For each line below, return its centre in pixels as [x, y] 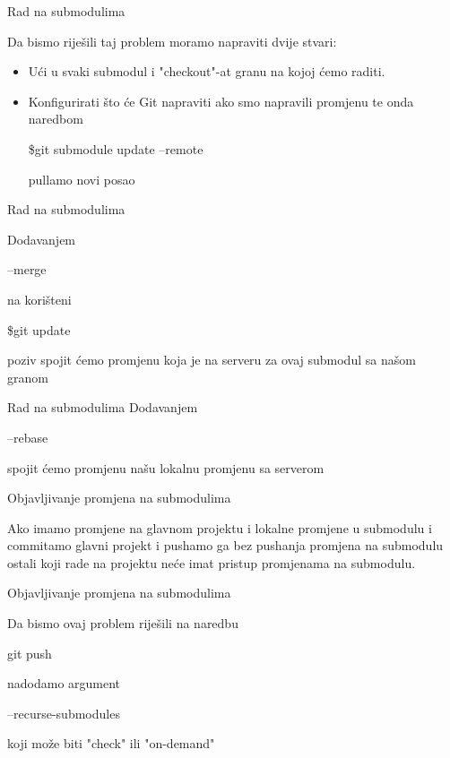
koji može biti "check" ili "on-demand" [111, 743]
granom [28, 377]
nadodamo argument [64, 683]
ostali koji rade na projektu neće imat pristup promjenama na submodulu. [212, 562]
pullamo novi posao [82, 179]
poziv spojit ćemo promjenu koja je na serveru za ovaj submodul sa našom [212, 360]
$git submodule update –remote [116, 148]
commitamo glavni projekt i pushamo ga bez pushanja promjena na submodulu [225, 545]
